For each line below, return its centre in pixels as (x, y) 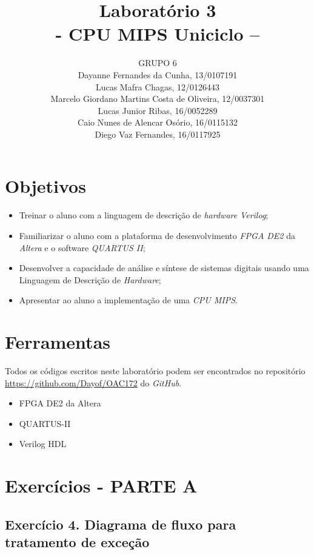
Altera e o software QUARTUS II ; (82, 247)
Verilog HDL (43, 444)
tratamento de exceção (77, 542)
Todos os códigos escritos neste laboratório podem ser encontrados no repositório (155, 371)
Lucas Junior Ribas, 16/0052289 (158, 110)
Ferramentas (58, 342)
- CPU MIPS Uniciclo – (158, 34)
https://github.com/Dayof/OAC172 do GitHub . (93, 382)
